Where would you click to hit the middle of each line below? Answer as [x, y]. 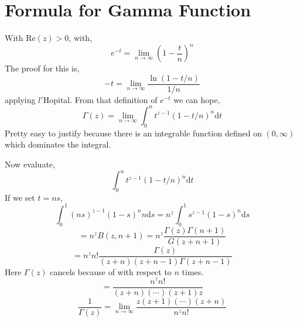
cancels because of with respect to [111, 271]
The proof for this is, [42, 68]
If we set [20, 197]
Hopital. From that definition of [100, 99]
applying [20, 99]
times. [193, 271]
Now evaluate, [30, 164]
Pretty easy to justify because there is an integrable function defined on [133, 133]
